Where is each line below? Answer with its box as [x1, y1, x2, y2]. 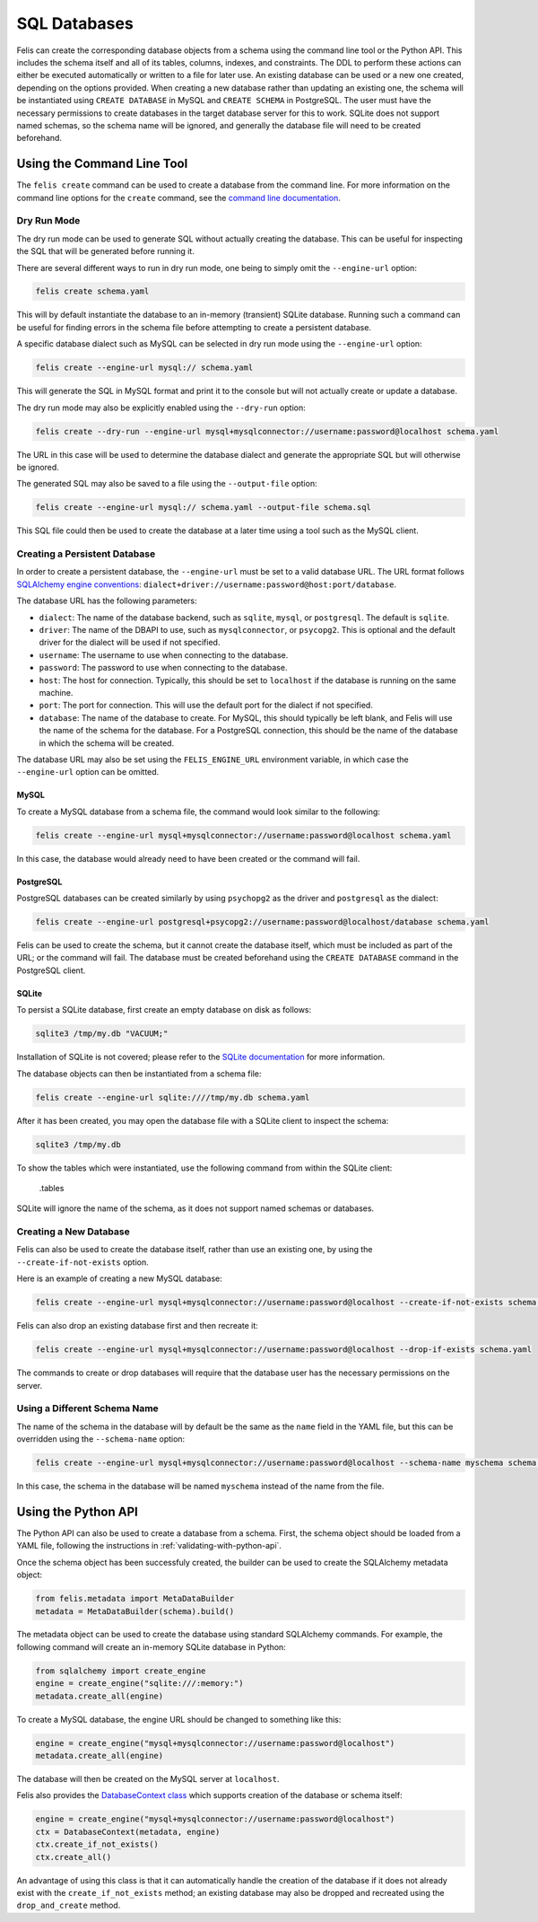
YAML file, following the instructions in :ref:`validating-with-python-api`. [16, 1540, 282, 1551]
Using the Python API [16, 1504, 138, 1519]
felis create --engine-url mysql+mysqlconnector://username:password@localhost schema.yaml [35, 830, 452, 840]
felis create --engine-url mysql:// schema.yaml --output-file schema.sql [35, 503, 372, 513]
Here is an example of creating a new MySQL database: [16, 1273, 223, 1284]
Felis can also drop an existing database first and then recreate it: [16, 1321, 259, 1331]
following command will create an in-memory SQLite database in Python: [16, 1641, 286, 1652]
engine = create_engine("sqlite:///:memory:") [35, 1679, 244, 1689]
